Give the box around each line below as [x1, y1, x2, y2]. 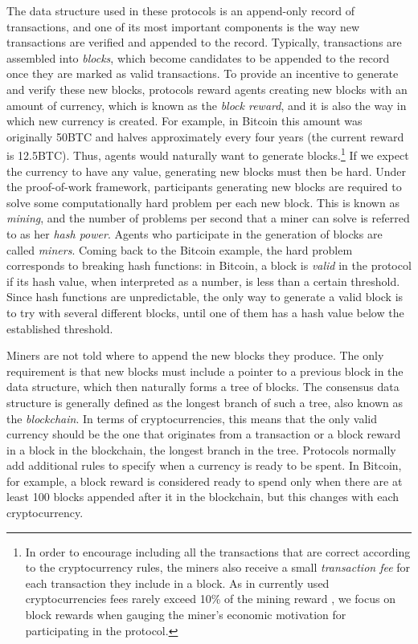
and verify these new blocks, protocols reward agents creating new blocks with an [6, 80, 408, 97]
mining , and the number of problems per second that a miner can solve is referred [6, 210, 410, 226]
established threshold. [6, 320, 113, 336]
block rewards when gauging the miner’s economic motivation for [25, 606, 346, 623]
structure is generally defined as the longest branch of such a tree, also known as [6, 393, 404, 410]
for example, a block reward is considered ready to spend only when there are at [6, 472, 403, 489]
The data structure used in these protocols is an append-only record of [6, 2, 355, 18]
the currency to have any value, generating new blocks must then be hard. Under [6, 162, 406, 179]
